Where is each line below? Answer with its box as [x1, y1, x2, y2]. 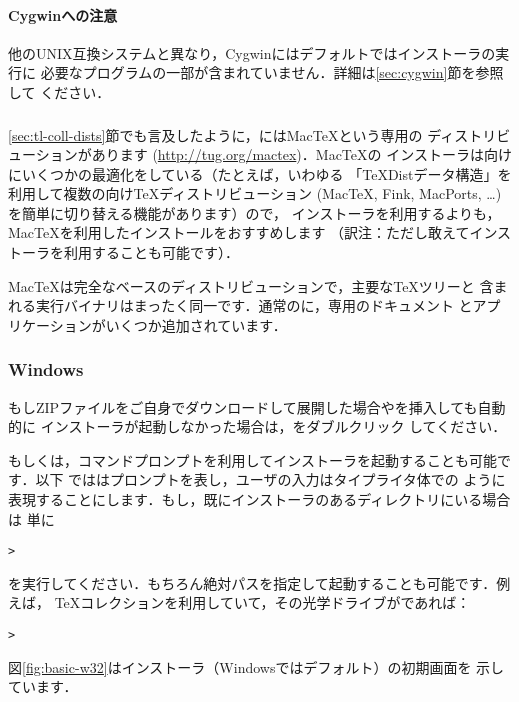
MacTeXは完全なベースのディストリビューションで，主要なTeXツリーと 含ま [8, 275, 508, 296]
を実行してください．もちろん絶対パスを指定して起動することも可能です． [8, 572, 497, 593]
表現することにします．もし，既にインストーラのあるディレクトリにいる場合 [8, 489, 511, 510]
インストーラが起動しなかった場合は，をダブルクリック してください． [40, 416, 507, 437]
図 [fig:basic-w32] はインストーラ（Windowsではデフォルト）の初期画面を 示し [8, 656, 505, 677]
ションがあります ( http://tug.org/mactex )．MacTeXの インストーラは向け [35, 144, 512, 165]
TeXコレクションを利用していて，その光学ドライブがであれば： [54, 592, 471, 613]
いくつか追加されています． [105, 314, 287, 335]
